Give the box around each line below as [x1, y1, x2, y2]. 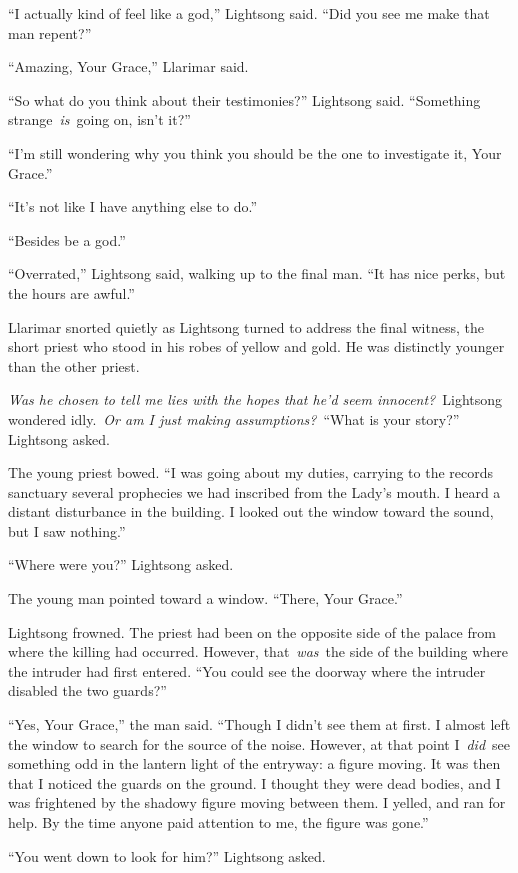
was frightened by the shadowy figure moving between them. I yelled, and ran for [8, 792, 506, 813]
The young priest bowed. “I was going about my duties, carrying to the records [8, 462, 494, 483]
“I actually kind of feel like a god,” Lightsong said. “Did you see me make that [8, 3, 490, 23]
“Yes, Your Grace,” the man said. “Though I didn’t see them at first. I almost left [8, 714, 511, 735]
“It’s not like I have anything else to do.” [8, 196, 258, 217]
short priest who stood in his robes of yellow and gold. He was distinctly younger [8, 336, 505, 357]
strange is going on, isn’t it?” [8, 109, 191, 130]
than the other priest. [8, 355, 140, 376]
